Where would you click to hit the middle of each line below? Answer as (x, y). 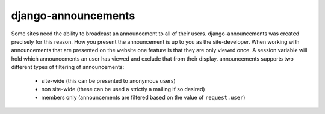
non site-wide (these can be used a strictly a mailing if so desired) (123, 89)
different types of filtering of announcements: (68, 67)
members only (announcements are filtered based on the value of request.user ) (143, 97)
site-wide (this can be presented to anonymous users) (108, 80)
